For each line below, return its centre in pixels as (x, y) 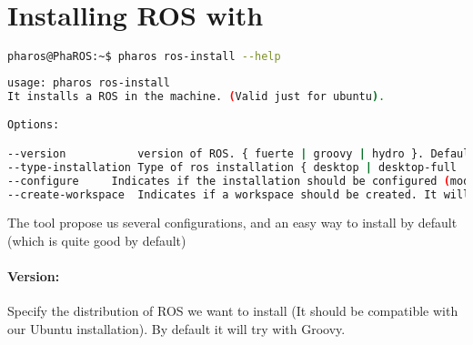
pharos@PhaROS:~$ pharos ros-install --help (144, 57)
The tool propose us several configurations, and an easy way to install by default (232, 223)
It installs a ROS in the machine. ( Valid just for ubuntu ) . (196, 96)
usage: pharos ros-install (89, 83)
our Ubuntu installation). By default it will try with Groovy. (176, 329)
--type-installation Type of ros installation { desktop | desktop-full (232, 167)
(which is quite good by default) (97, 241)
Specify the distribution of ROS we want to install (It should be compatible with (233, 311)
